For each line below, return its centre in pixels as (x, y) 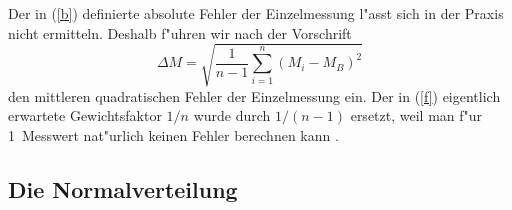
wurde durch (232, 115)
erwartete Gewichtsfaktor (85, 115)
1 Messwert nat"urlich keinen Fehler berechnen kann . (173, 134)
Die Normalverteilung (123, 188)
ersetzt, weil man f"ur (416, 115)
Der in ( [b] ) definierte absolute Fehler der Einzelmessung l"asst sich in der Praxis (256, 13)
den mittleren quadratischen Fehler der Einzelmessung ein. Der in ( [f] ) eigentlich (254, 95)
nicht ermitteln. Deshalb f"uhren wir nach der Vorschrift (180, 32)
